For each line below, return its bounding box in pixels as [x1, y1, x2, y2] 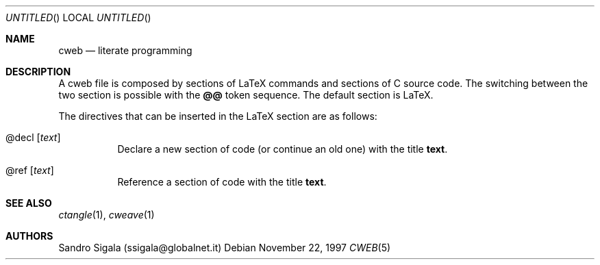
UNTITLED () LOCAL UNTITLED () [5, 12, 151, 23]
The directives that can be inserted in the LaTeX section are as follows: [58, 110, 377, 122]
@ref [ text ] [5, 164, 54, 176]
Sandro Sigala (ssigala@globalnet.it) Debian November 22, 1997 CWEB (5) [58, 242, 391, 253]
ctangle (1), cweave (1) [58, 209, 155, 220]
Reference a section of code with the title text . [117, 176, 327, 188]
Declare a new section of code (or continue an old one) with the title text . [117, 143, 448, 155]
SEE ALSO [5, 197, 52, 209]
